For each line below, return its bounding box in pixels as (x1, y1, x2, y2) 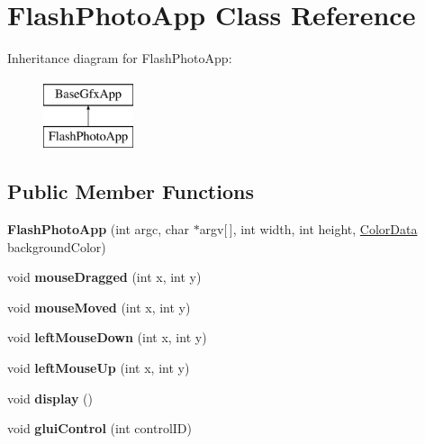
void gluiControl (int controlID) (7, 419, 193, 438)
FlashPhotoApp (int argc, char (7, 220, 189, 239)
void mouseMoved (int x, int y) (7, 297, 191, 316)
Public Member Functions (7, 177, 254, 205)
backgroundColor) (7, 237, 106, 256)
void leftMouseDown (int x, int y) (7, 328, 207, 347)
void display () (7, 388, 93, 407)
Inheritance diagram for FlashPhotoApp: (7, 49, 232, 68)
